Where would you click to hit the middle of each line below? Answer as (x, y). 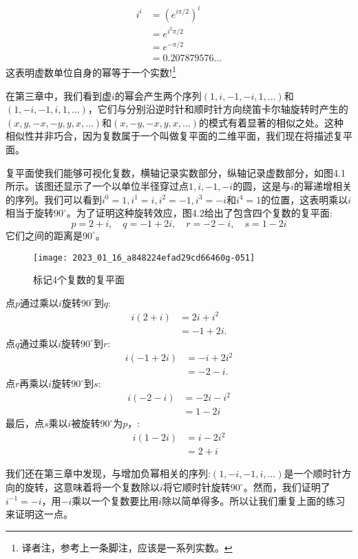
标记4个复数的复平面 (79, 279)
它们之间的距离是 (44, 235)
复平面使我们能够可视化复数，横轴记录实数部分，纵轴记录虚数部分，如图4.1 (176, 172)
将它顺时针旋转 (197, 487)
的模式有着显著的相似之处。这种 (272, 122)
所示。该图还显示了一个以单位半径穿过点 (97, 186)
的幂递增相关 (323, 186)
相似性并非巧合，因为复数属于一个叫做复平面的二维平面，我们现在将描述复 (174, 136)
